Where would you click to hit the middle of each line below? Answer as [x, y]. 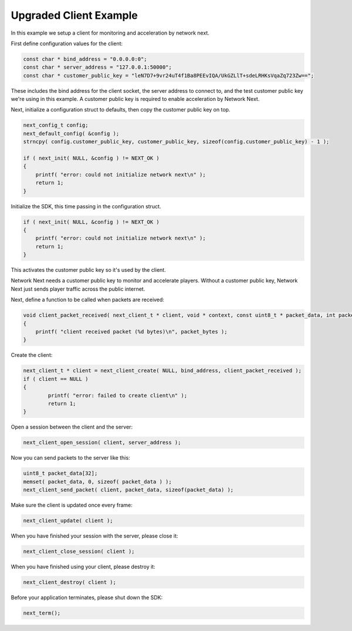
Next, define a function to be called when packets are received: [87, 300]
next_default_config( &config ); [71, 133]
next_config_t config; [56, 125]
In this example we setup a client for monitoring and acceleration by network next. [110, 33]
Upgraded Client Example [74, 15]
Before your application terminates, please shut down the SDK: [87, 597]
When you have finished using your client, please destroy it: [83, 566]
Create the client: [32, 355]
